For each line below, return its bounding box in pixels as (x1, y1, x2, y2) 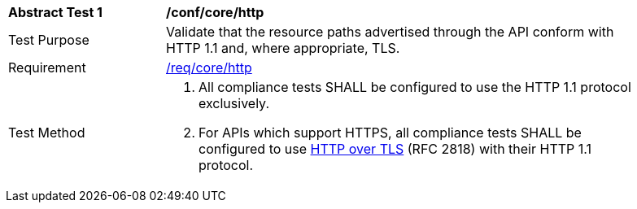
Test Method (8, 124, 85, 141)
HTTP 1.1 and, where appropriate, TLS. (166, 40, 400, 56)
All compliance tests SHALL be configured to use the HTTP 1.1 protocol (199, 79, 631, 95)
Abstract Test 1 (8, 4, 103, 20)
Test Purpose (8, 32, 89, 48)
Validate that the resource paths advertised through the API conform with (166, 24, 614, 40)
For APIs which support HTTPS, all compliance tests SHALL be (199, 124, 582, 141)
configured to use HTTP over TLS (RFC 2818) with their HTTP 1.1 (199, 141, 592, 157)
